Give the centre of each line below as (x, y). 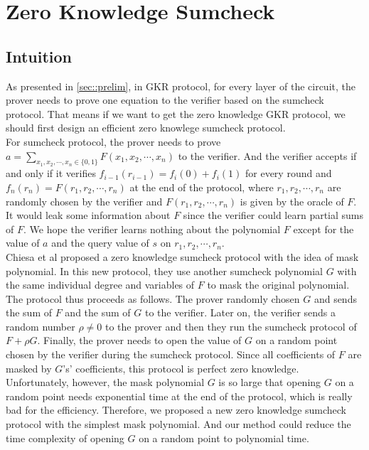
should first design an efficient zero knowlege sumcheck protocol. (146, 128)
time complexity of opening (65, 438)
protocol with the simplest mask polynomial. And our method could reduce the (178, 424)
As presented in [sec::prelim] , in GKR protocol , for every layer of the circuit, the (181, 86)
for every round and (289, 173)
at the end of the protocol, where (202, 187)
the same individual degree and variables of (100, 285)
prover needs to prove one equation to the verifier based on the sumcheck (165, 100)
